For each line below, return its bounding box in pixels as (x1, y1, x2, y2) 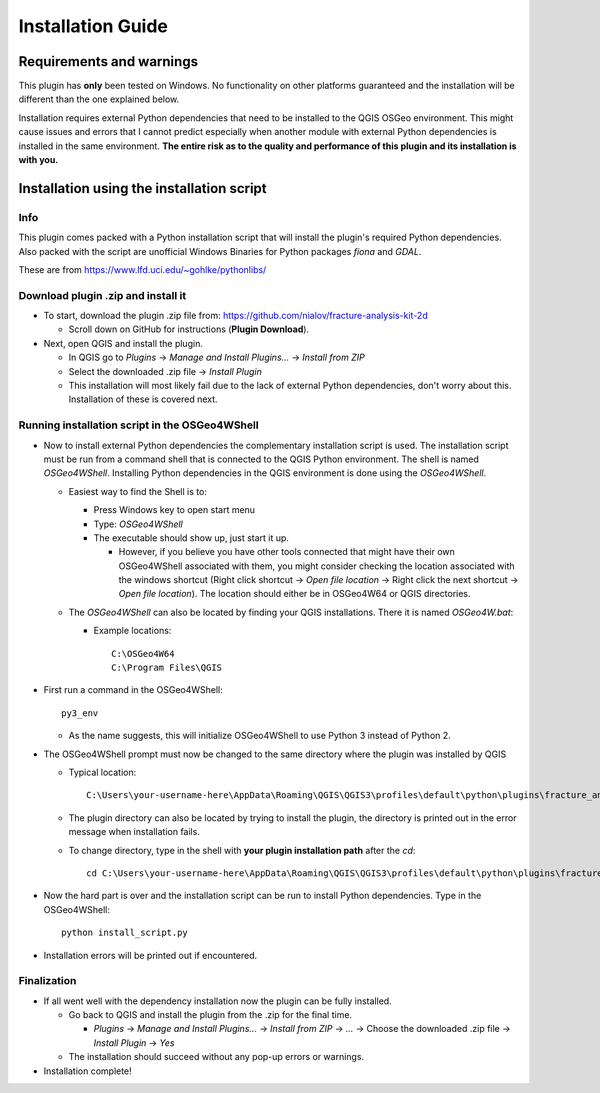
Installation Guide (18, 15, 169, 37)
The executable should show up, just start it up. (93, 531, 290, 544)
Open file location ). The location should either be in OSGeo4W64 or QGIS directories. (118, 588, 471, 600)
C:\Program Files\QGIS (111, 662, 223, 674)
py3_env (61, 707, 99, 719)
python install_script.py (61, 927, 189, 939)
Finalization (18, 974, 77, 988)
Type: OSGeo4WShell (93, 518, 184, 530)
